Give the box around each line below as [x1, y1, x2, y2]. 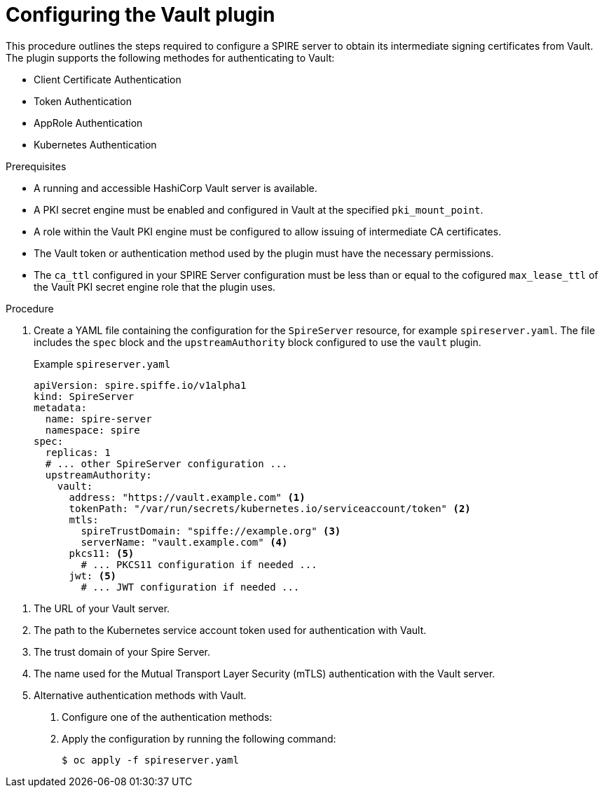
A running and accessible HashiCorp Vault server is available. [34, 181, 317, 194]
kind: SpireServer [34, 390, 135, 402]
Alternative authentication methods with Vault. [34, 689, 247, 701]
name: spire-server [45, 413, 152, 425]
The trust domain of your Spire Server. [34, 645, 211, 658]
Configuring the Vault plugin [6, 3, 275, 27]
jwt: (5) [69, 570, 117, 581]
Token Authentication [34, 95, 132, 107]
